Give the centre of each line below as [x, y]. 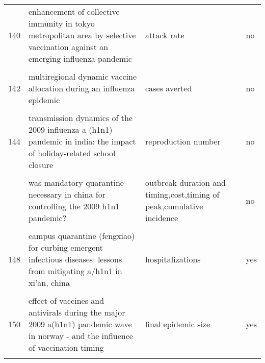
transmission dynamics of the [81, 118]
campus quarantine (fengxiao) [82, 236]
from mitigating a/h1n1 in [75, 271]
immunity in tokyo [62, 23]
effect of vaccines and [67, 300]
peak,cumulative [174, 206]
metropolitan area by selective [82, 35]
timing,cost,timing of [182, 194]
